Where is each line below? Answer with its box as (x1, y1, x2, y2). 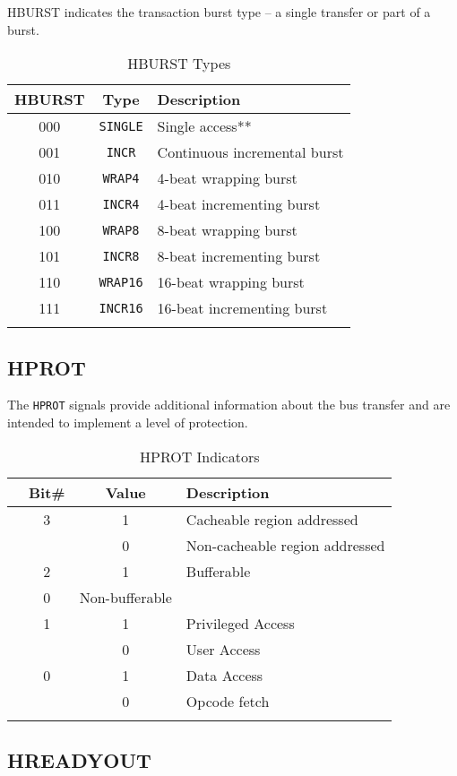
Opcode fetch (185, 690, 270, 711)
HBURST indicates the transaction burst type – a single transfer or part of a (7, 3, 431, 21)
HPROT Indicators (139, 445, 260, 467)
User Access (185, 638, 261, 660)
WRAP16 (99, 274, 143, 289)
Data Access (185, 664, 263, 685)
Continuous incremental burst (157, 142, 344, 163)
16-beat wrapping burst (157, 272, 305, 293)
